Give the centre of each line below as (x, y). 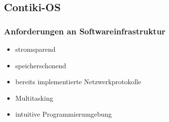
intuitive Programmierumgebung (63, 114)
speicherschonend (41, 65)
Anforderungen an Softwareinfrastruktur (85, 31)
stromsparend (35, 49)
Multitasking (34, 98)
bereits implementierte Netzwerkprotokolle (78, 82)
